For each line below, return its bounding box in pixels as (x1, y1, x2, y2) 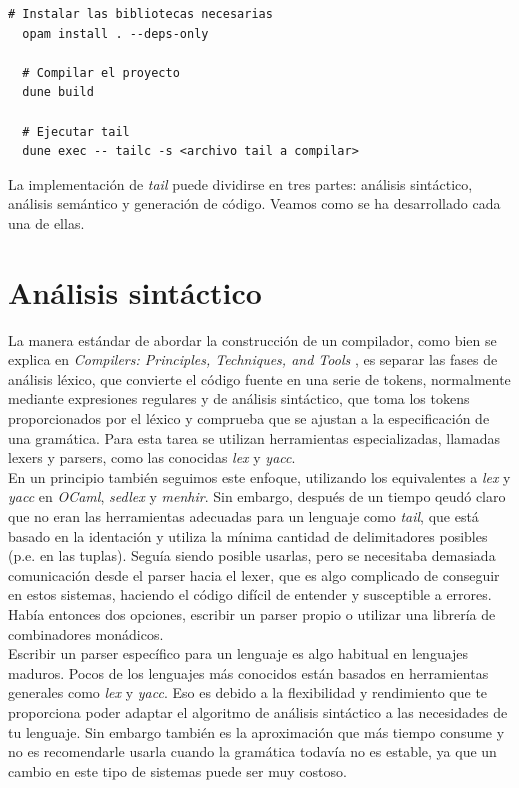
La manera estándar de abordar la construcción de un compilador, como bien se (8, 329, 497, 350)
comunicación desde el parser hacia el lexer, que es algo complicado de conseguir (8, 564, 500, 585)
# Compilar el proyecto (22, 65, 180, 80)
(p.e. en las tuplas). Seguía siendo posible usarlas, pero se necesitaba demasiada (8, 545, 496, 566)
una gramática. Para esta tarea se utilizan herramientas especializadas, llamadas (8, 427, 500, 448)
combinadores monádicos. (8, 623, 164, 644)
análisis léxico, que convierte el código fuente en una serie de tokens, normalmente (8, 368, 511, 389)
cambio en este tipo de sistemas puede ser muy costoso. (8, 760, 347, 781)
